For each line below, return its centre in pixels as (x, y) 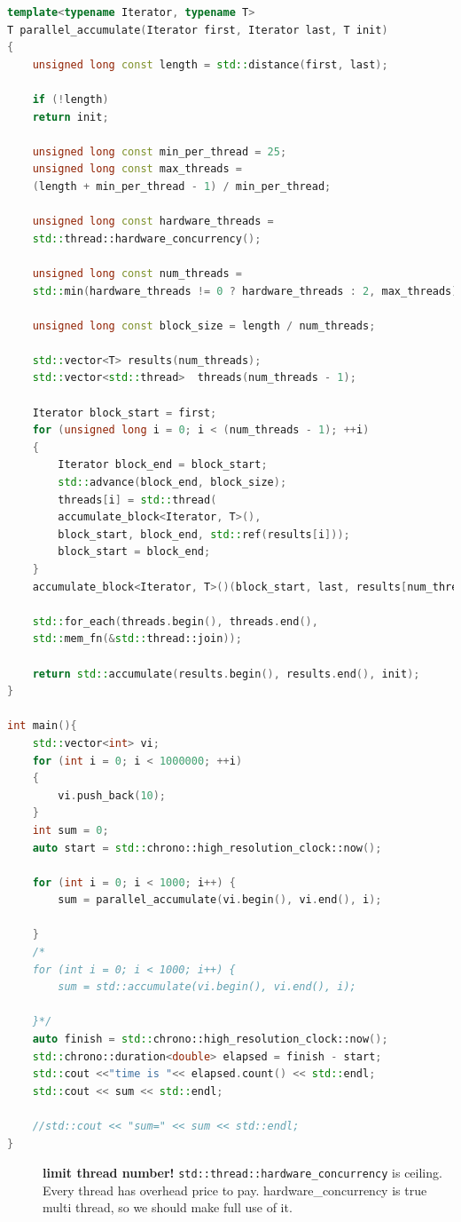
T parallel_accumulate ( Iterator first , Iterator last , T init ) (198, 30)
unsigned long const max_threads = (137, 169)
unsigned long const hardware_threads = (153, 222)
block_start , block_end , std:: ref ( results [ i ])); (204, 534)
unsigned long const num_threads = (137, 273)
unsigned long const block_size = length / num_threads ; (204, 325)
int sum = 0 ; (70, 830)
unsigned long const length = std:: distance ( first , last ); (210, 64)
